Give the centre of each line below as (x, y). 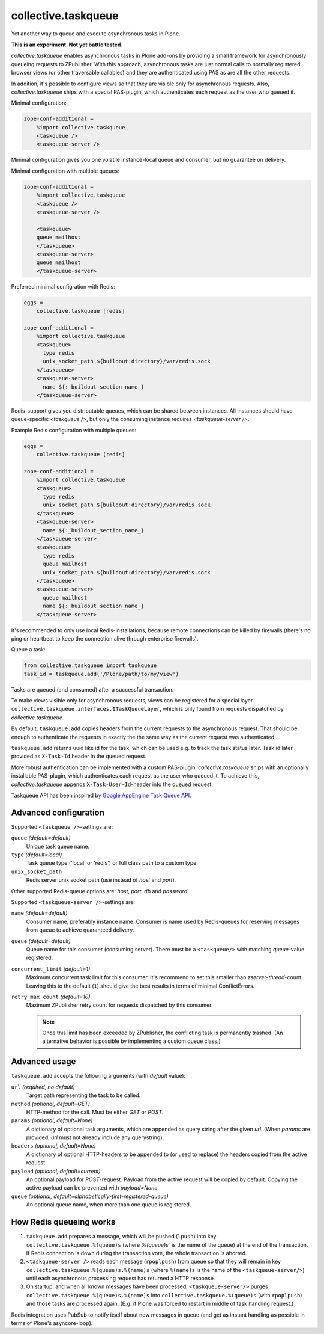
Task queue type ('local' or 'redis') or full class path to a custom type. (112, 863)
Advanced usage (43, 1062)
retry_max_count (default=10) (51, 997)
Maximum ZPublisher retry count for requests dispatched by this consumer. (119, 1005)
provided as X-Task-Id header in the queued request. (79, 756)
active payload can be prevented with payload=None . (92, 1188)
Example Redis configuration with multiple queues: (73, 430)
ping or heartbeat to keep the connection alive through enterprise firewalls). (105, 638)
